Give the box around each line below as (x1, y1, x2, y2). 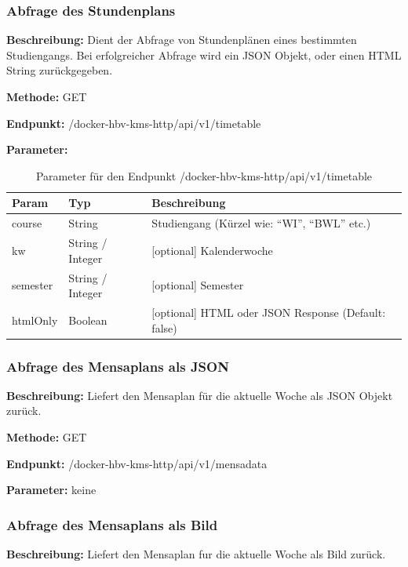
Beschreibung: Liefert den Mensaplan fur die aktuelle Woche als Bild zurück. (6, 546, 386, 562)
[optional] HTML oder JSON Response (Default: (151, 303, 386, 320)
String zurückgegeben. (6, 62, 113, 78)
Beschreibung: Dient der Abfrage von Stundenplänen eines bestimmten (6, 31, 357, 48)
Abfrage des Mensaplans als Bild (6, 514, 218, 534)
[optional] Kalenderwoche (151, 242, 273, 258)
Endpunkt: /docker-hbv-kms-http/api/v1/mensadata (6, 455, 268, 471)
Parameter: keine (6, 482, 97, 498)
